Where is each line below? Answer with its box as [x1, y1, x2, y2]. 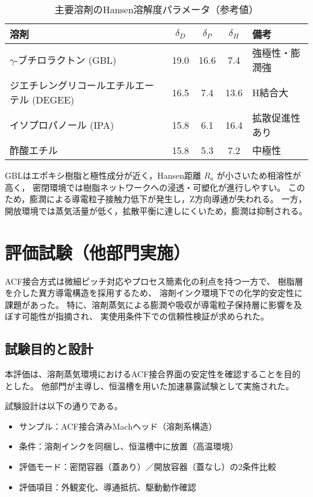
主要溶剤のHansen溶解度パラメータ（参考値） [54, 2, 259, 16]
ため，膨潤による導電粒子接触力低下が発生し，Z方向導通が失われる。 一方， [5, 193, 307, 205]
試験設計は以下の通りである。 [5, 400, 123, 412]
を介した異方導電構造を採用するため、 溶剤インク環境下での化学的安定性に [5, 286, 303, 299]
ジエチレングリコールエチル [10, 78, 135, 92]
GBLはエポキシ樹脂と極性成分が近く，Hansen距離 [5, 169, 202, 181]
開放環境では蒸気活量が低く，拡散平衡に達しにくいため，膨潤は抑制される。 [5, 204, 308, 217]
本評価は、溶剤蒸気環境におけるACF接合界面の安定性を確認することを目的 [5, 368, 301, 380]
